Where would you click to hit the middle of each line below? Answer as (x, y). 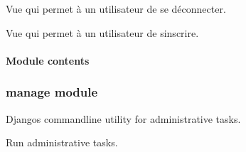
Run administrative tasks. (62, 142)
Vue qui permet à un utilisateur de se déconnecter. (116, 9)
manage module (52, 92)
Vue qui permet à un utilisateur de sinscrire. (102, 32)
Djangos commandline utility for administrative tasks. (123, 118)
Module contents (48, 60)
